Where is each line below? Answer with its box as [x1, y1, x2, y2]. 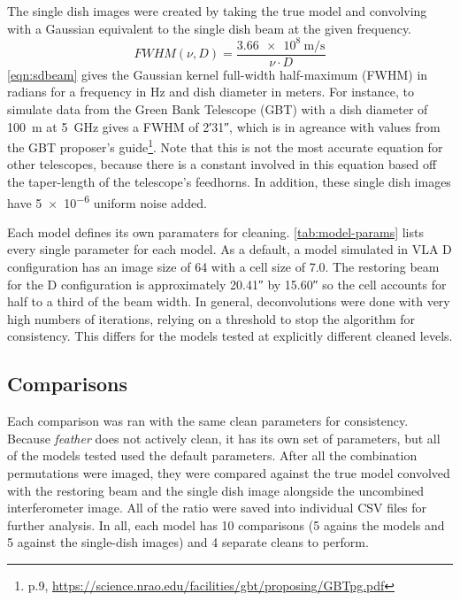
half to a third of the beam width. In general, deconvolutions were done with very [7, 292, 450, 311]
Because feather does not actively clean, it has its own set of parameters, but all [7, 428, 441, 447]
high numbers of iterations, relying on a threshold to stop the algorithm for [7, 309, 416, 327]
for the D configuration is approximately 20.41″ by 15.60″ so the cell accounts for [7, 274, 447, 293]
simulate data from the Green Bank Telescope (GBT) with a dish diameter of [7, 99, 428, 118]
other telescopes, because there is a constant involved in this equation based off [7, 155, 437, 173]
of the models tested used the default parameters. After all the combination [7, 446, 418, 465]
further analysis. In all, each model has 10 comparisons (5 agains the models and [7, 515, 445, 534]
